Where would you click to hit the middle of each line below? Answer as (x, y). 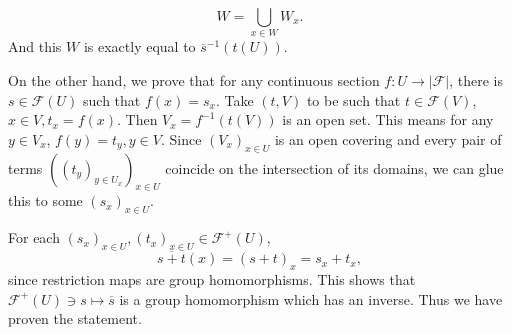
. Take (234, 99)
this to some (45, 200)
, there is (476, 79)
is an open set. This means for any (388, 119)
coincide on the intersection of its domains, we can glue (334, 167)
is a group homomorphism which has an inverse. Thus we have (311, 298)
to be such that (353, 99)
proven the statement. (75, 318)
